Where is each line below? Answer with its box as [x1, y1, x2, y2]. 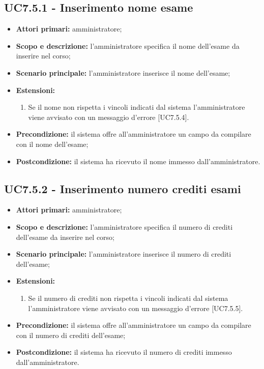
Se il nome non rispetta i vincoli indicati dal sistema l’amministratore [28, 102, 245, 112]
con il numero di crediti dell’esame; [16, 329, 126, 340]
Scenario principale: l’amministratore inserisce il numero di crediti [16, 249, 231, 259]
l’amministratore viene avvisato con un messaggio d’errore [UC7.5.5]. [28, 302, 243, 313]
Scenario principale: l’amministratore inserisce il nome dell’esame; [16, 67, 230, 78]
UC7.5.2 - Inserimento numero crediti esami [4, 180, 241, 196]
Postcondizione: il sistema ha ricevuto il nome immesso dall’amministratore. [16, 156, 260, 166]
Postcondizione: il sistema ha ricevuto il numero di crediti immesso [16, 347, 232, 357]
